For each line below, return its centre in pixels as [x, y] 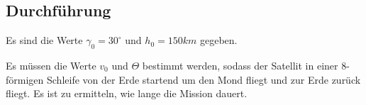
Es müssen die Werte [51, 65]
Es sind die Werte [44, 40]
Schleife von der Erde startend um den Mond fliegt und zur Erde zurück [204, 79]
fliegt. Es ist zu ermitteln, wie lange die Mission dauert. [127, 93]
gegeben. [218, 40]
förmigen [25, 79]
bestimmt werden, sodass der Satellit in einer [240, 65]
